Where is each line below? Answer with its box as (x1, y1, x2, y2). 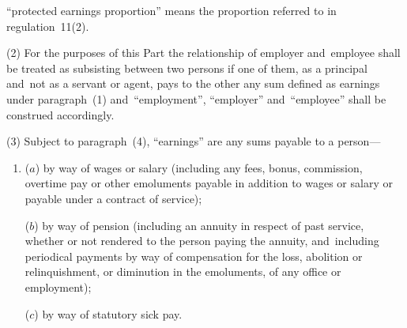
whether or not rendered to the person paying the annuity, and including (24, 232, 379, 249)
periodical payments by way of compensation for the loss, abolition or (24, 247, 363, 264)
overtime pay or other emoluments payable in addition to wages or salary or (24, 175, 393, 191)
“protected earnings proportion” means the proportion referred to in (6, 2, 337, 18)
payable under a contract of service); (24, 190, 202, 206)
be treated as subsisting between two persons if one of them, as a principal (6, 59, 367, 76)
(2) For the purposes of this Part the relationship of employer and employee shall (6, 44, 401, 61)
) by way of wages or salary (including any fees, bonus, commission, (35, 159, 363, 175)
